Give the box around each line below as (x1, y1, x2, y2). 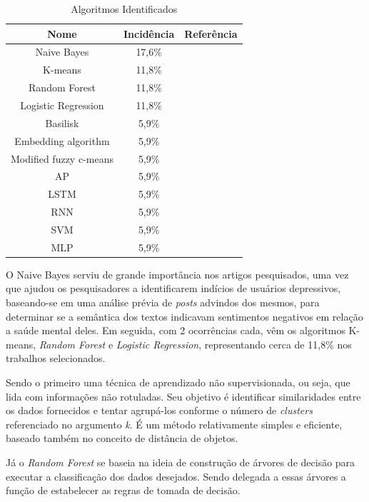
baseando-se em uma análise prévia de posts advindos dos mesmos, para (6, 295, 320, 309)
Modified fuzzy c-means (11, 151, 113, 166)
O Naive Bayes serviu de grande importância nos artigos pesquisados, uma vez (6, 266, 349, 281)
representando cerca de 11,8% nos (204, 336, 352, 351)
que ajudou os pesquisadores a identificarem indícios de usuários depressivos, (6, 281, 341, 296)
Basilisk (45, 115, 79, 130)
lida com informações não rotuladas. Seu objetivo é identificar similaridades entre (6, 388, 361, 403)
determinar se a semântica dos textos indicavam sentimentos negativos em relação (6, 308, 363, 323)
